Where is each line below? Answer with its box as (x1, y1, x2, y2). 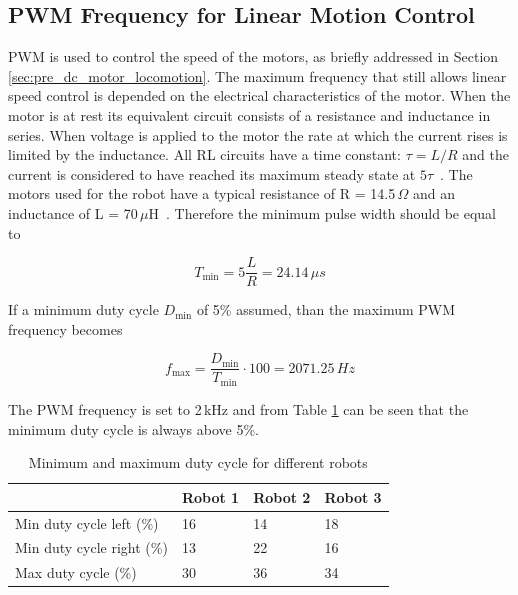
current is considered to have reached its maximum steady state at (8, 163, 416, 184)
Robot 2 (253, 486, 311, 507)
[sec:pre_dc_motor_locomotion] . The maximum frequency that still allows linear (8, 65, 507, 86)
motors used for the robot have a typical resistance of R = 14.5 (8, 183, 396, 204)
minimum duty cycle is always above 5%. (8, 418, 259, 439)
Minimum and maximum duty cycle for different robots (28, 452, 368, 473)
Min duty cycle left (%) (15, 512, 159, 533)
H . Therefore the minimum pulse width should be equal (148, 202, 497, 223)
